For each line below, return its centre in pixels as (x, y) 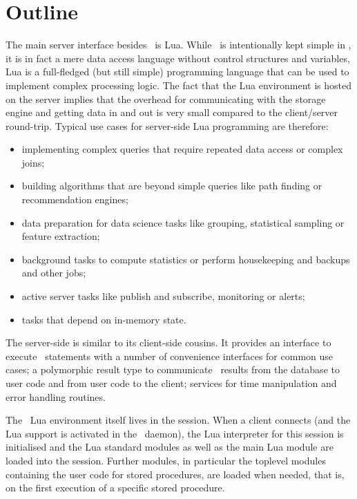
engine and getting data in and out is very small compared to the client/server (172, 112)
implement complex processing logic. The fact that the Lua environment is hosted (179, 85)
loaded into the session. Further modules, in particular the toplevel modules (166, 460)
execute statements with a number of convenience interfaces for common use (170, 356)
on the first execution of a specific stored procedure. (115, 488)
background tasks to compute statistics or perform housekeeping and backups (186, 259)
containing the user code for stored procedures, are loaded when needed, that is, (175, 474)
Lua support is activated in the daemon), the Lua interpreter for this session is (175, 433)
